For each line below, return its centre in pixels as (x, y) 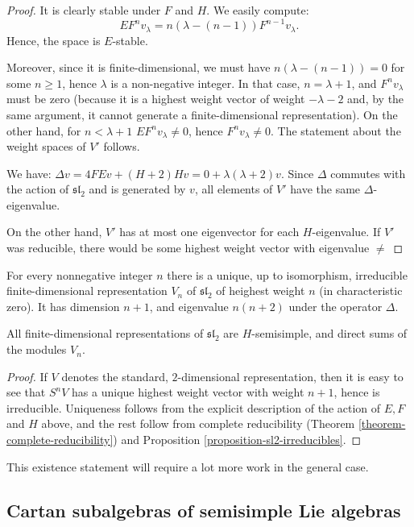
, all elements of (234, 189)
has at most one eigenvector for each (209, 232)
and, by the (376, 99)
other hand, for (44, 130)
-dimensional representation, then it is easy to (290, 376)
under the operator (335, 306)
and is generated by (137, 189)
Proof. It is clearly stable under (84, 10)
